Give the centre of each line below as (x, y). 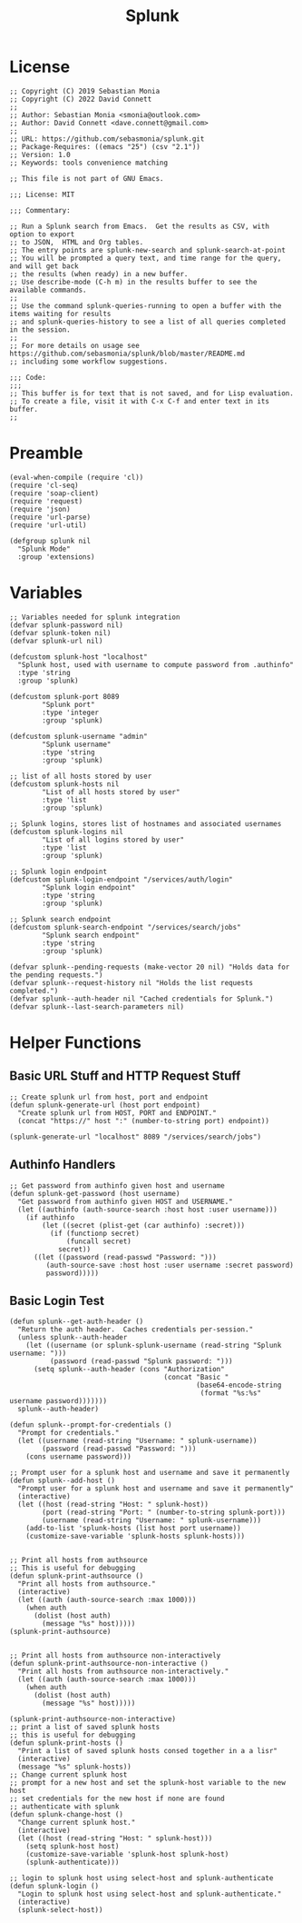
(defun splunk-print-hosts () (67, 1743)
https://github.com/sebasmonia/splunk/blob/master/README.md (127, 354)
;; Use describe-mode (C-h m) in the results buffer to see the (133, 282)
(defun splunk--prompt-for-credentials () (91, 1425)
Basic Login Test (57, 1301)
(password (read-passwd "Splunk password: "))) (141, 1361)
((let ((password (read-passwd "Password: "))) (125, 1257)
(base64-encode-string (239, 1385)
